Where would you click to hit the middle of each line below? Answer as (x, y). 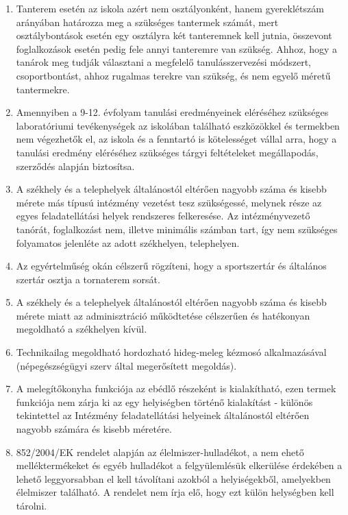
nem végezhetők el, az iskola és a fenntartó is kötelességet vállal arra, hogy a (176, 139)
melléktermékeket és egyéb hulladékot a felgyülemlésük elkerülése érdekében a (179, 465)
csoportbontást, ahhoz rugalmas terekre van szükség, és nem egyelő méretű (173, 75)
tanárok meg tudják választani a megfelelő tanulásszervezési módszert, (163, 62)
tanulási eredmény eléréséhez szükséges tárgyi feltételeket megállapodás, (167, 152)
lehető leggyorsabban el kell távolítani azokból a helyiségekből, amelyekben (173, 478)
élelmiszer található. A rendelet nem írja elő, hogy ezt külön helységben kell (175, 492)
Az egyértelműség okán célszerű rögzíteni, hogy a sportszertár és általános (171, 266)
